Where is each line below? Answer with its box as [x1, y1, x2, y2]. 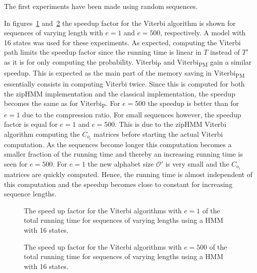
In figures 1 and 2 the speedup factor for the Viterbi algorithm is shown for [4, 17, 236, 28]
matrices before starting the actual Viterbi [93, 128, 223, 139]
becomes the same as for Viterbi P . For [4, 98, 120, 110]
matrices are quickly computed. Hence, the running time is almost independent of [4, 169, 253, 180]
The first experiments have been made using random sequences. [4, 1, 198, 11]
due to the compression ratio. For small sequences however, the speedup [22, 109, 242, 119]
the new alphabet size [87, 159, 154, 169]
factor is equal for [4, 119, 58, 129]
